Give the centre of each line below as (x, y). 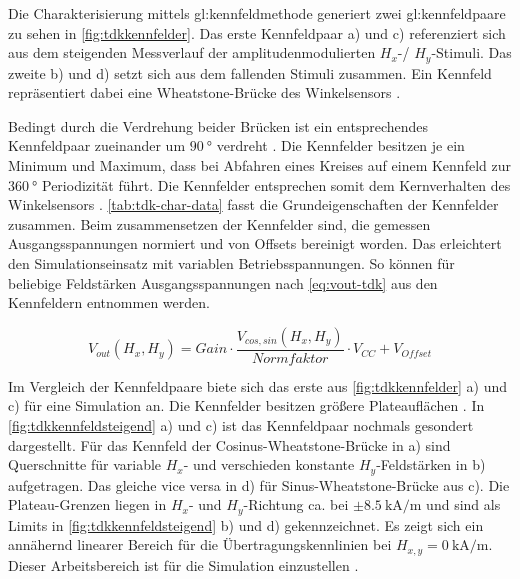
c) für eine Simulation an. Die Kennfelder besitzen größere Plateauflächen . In (246, 405)
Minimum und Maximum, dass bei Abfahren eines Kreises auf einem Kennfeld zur (259, 165)
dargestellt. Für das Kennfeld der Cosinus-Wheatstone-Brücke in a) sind (229, 444)
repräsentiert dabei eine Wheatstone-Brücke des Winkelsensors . (204, 92)
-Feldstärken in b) (431, 464)
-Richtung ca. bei (296, 504)
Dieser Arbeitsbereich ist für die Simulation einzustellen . (183, 564)
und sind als (463, 504)
